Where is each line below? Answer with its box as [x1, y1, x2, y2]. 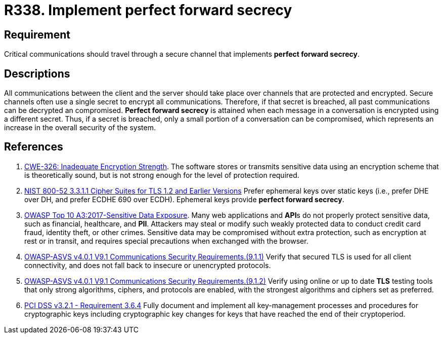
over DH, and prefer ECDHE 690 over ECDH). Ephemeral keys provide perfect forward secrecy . [24, 195, 344, 204]
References [4, 140, 63, 154]
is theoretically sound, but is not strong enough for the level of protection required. [24, 170, 299, 179]
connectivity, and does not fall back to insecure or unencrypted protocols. [24, 260, 271, 270]
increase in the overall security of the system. [4, 123, 156, 132]
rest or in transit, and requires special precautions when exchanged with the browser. [24, 236, 308, 245]
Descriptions [4, 67, 70, 80]
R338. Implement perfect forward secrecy [4, 2, 292, 19]
